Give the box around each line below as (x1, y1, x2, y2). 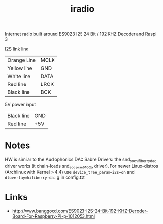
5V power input (5, 102, 36, 108)
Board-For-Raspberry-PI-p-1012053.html (12, 213, 95, 219)
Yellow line (7, 65, 32, 72)
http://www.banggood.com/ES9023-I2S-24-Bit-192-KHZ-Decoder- (12, 208, 148, 214)
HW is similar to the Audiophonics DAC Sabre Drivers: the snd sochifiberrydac (5, 156, 157, 163)
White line (7, 73, 31, 80)
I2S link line (5, 46, 28, 52)
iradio (70, 3, 95, 15)
